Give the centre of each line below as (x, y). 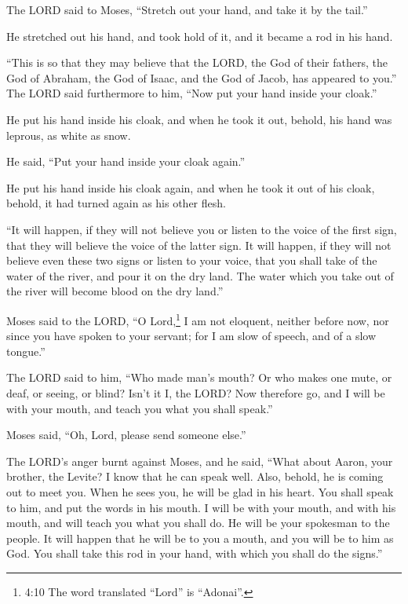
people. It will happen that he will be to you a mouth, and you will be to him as (200, 538)
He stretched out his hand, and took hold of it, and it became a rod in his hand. (200, 36)
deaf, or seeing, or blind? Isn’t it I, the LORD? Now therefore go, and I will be (196, 392)
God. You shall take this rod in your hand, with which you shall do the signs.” (195, 553)
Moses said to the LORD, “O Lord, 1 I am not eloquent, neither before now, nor (198, 319)
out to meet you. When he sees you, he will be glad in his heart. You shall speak (200, 491)
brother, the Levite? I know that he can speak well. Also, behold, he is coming (195, 476)
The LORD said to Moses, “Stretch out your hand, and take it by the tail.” (187, 9)
